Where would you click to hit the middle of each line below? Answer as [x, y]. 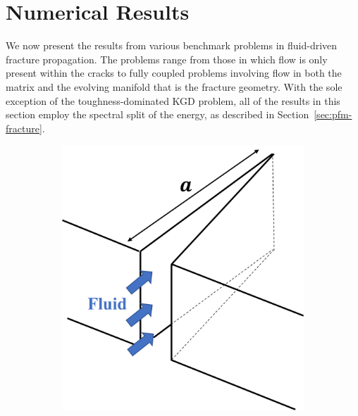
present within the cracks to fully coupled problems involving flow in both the [174, 73]
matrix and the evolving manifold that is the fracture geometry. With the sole [174, 86]
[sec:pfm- [333, 114]
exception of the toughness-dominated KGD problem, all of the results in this [173, 100]
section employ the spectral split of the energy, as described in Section [158, 114]
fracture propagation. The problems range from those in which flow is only [167, 59]
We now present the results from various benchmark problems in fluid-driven [172, 45]
